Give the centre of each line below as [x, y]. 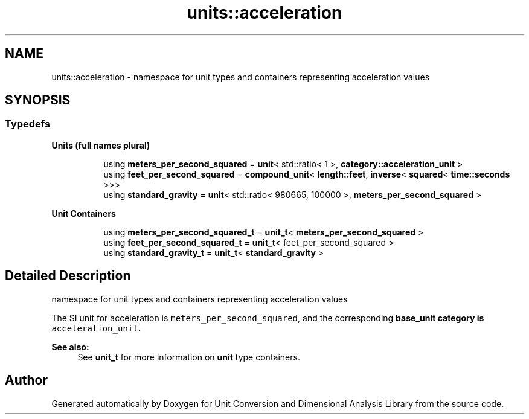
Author [26, 380]
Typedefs [28, 124]
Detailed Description [68, 276]
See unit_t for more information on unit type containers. [189, 357]
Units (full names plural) [101, 145]
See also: [70, 347]
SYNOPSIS [38, 100]
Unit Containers [84, 213]
